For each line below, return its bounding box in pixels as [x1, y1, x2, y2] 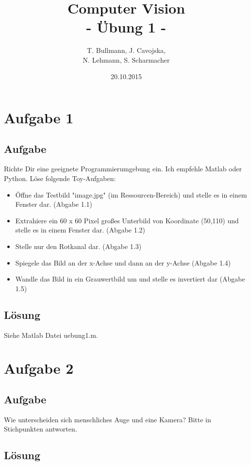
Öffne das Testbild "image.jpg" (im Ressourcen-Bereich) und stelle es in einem [15, 189, 247, 199]
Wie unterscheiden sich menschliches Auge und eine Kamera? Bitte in [4, 414, 211, 424]
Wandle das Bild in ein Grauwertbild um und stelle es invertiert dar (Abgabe [15, 274, 245, 284]
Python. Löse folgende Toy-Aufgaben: [4, 173, 116, 183]
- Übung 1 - [86, 17, 167, 37]
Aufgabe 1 [4, 108, 74, 128]
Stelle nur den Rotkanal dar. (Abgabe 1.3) [15, 241, 142, 251]
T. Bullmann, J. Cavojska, [87, 45, 166, 55]
